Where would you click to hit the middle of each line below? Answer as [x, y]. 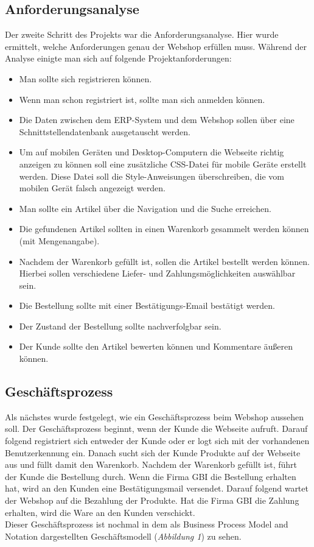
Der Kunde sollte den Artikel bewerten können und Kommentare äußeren [156, 346]
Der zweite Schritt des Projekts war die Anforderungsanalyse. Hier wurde [142, 34]
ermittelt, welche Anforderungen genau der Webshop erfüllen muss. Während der [156, 46]
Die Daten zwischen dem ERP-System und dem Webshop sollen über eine [157, 120]
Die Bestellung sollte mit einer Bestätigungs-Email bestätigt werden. [147, 305]
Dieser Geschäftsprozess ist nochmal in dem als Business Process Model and [147, 524]
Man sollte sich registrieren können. [85, 78]
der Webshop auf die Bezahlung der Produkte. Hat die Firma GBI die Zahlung [152, 500]
